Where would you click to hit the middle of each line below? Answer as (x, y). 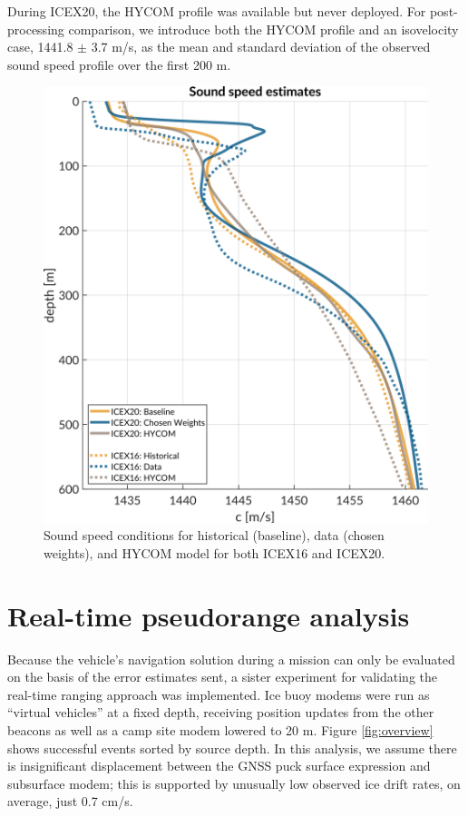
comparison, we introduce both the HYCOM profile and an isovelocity (263, 29)
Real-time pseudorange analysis (209, 615)
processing (36, 29)
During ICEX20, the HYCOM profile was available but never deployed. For (217, 11)
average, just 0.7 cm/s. (70, 801)
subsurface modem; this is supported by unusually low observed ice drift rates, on (234, 783)
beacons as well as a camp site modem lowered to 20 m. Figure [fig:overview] (220, 729)
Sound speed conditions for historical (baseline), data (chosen (214, 535)
